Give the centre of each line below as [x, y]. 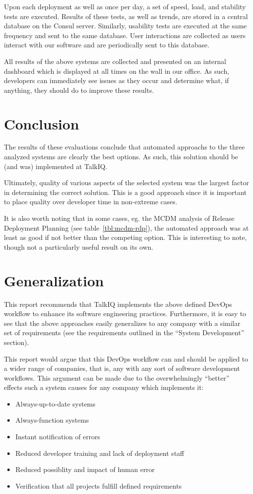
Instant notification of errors [58, 437]
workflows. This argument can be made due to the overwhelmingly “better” [117, 377]
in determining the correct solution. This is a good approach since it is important [125, 192]
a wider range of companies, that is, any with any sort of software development [122, 368]
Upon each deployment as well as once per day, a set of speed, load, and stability [125, 6]
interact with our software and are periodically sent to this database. [107, 45]
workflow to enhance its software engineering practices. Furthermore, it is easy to [125, 313]
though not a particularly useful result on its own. [79, 247]
